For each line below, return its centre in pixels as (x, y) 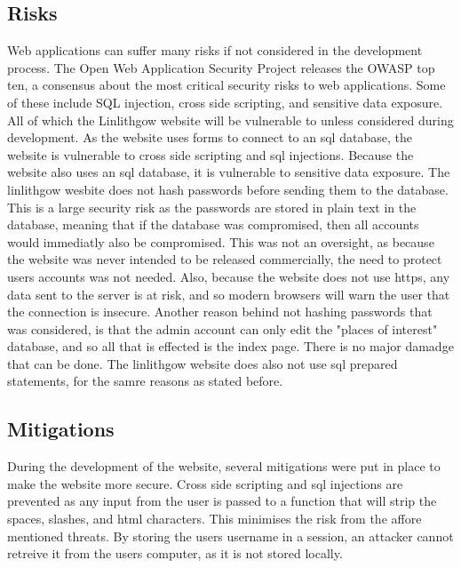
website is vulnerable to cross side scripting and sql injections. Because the (211, 154)
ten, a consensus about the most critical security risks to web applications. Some (227, 85)
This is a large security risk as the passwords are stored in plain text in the (212, 207)
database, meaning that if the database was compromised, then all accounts (213, 224)
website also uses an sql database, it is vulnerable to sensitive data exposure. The (229, 172)
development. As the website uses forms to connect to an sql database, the (210, 137)
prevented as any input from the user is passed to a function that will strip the (222, 501)
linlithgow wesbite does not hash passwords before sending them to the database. (228, 189)
